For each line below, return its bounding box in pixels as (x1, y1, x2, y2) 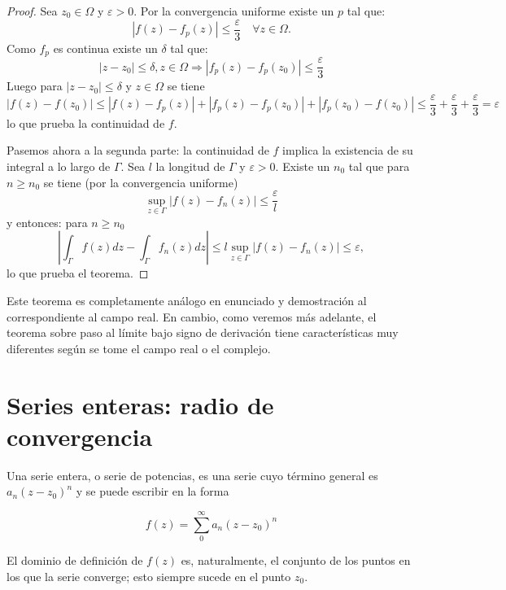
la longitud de (155, 158, 225, 175)
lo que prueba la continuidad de (7, 114, 165, 131)
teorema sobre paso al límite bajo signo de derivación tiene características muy (7, 324, 399, 341)
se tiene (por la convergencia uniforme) (43, 173, 238, 190)
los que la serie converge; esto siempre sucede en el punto (7, 567, 291, 584)
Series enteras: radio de (7, 387, 274, 421)
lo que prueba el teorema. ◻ (7, 264, 149, 282)
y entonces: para (7, 213, 88, 230)
